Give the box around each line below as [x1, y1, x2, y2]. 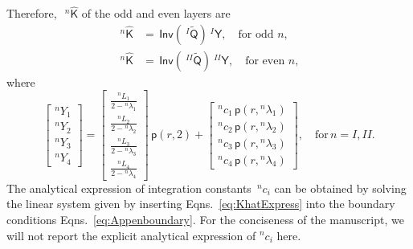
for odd [238, 28, 274, 40]
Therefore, [6, 5, 57, 22]
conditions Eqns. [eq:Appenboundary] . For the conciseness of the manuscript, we [6, 210, 404, 227]
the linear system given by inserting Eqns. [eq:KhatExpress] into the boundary [6, 195, 395, 212]
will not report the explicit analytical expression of [6, 227, 256, 243]
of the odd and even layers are [81, 5, 231, 22]
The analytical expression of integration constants [6, 179, 251, 196]
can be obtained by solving [274, 179, 407, 196]
